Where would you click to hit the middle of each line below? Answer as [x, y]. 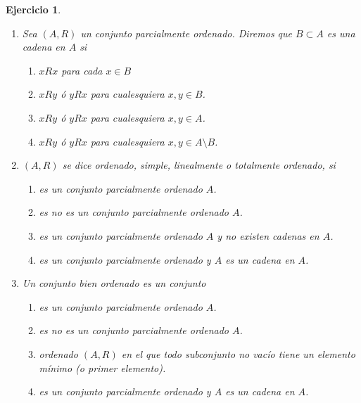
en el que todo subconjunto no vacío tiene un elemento [238, 353]
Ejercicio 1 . [33, 9]
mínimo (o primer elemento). [102, 367]
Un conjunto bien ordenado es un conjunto [114, 283]
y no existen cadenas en [268, 235]
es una [341, 33]
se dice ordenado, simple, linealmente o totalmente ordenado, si [199, 165]
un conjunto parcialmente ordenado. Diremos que [186, 33]
